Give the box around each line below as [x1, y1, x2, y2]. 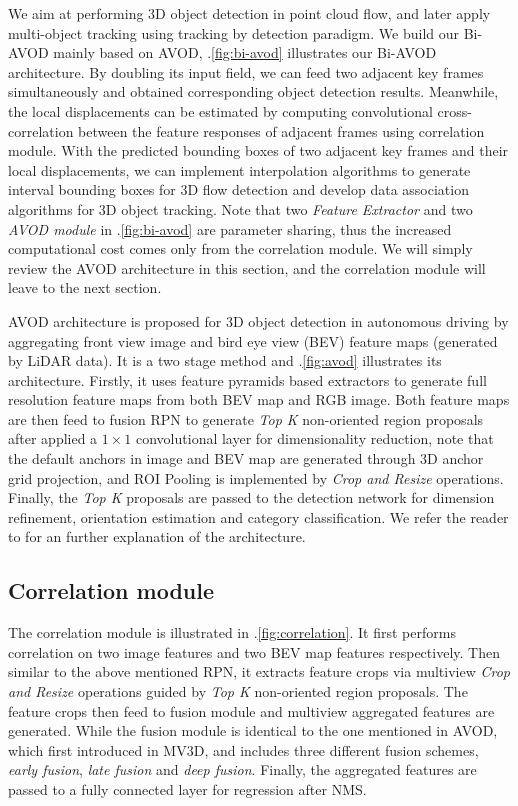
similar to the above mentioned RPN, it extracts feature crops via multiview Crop [8, 661, 511, 682]
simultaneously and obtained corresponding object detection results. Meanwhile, [8, 81, 499, 102]
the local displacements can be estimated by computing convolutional [8, 100, 433, 121]
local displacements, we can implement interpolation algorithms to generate [8, 159, 471, 180]
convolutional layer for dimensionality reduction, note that [136, 428, 494, 449]
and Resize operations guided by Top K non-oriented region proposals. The [8, 681, 468, 702]
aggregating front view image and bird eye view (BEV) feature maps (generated [8, 330, 498, 351]
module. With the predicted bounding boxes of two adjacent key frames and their [8, 140, 509, 161]
